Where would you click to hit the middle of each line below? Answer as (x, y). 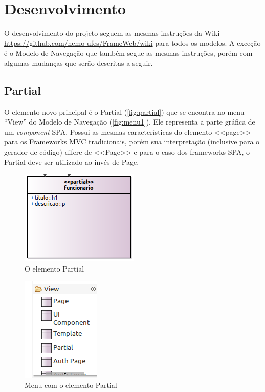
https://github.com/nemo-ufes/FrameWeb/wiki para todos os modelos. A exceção (132, 43)
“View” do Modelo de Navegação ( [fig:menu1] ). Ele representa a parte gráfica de (130, 122)
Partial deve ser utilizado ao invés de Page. (72, 162)
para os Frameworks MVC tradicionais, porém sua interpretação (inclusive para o (132, 142)
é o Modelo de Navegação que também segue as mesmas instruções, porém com (128, 53)
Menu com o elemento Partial (71, 385)
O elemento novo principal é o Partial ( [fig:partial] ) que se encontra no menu (124, 112)
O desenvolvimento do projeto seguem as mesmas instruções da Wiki (112, 33)
